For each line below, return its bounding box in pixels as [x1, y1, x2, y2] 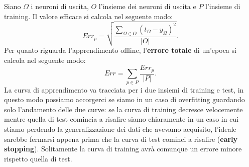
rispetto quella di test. [4, 153, 72, 163]
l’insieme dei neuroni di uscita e [98, 1, 196, 11]
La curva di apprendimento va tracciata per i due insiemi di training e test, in [4, 84, 244, 95]
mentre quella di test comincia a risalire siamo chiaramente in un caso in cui [4, 114, 239, 124]
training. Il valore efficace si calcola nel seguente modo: [4, 11, 173, 21]
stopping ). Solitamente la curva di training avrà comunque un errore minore [4, 143, 242, 154]
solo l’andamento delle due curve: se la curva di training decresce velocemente [4, 104, 243, 114]
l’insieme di [205, 1, 240, 11]
